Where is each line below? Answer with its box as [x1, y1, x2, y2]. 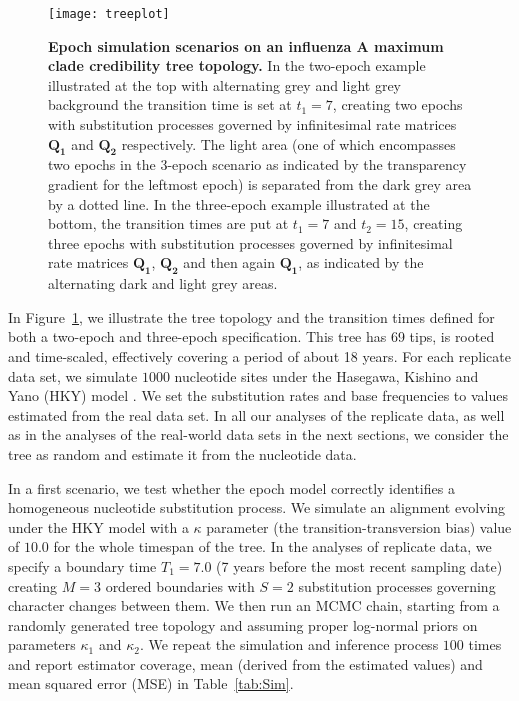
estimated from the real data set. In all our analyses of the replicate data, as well [8, 404, 505, 425]
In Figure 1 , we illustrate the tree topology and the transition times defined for [8, 306, 495, 327]
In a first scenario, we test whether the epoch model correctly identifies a [8, 477, 455, 498]
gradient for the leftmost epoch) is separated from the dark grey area [48, 174, 472, 195]
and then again [183, 252, 276, 273]
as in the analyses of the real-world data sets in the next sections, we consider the [8, 424, 509, 445]
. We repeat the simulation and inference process [139, 634, 439, 655]
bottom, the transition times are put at [48, 213, 289, 234]
